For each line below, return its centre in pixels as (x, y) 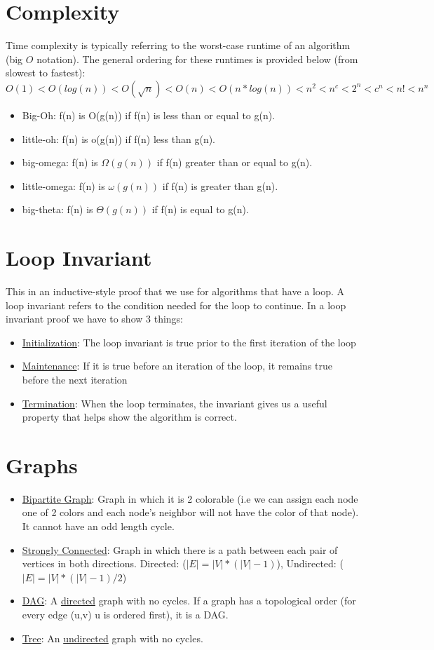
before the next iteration (75, 379)
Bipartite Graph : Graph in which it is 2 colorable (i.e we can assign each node (190, 498)
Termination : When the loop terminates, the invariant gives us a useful (175, 403)
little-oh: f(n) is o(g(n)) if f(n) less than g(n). (119, 138)
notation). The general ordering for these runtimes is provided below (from (197, 59)
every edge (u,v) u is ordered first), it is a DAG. (125, 615)
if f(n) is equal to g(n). (200, 209)
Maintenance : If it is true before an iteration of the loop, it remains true (177, 366)
